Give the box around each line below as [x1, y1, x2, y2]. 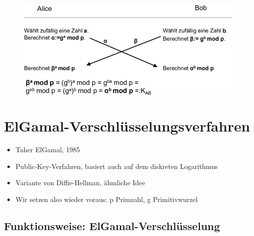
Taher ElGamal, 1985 [15, 144, 80, 155]
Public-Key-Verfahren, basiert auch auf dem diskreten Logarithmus [15, 161, 218, 171]
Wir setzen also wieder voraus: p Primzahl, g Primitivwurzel [15, 194, 198, 204]
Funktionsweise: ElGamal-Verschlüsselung [4, 218, 220, 234]
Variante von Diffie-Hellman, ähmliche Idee [15, 177, 145, 188]
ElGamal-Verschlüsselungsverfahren [4, 116, 250, 136]
